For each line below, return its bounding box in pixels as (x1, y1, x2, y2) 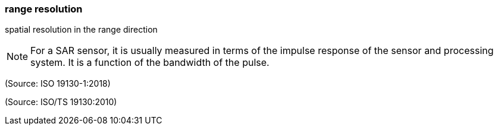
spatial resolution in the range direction (5, 24, 158, 35)
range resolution (5, 3, 83, 15)
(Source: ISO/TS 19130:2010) (5, 97, 117, 107)
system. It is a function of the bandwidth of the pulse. (30, 56, 270, 69)
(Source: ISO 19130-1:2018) (5, 78, 111, 89)
